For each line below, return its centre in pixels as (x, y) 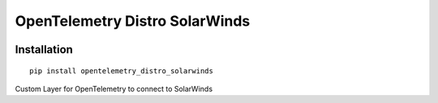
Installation (44, 49)
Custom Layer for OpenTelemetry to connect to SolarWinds (114, 89)
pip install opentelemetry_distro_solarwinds (122, 71)
